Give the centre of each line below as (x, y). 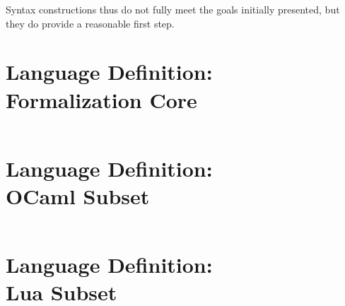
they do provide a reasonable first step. (90, 23)
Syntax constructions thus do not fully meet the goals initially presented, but (173, 9)
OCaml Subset (78, 195)
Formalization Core (101, 99)
